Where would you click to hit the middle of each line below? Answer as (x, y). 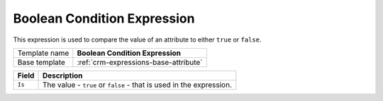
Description (62, 76)
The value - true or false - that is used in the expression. (137, 85)
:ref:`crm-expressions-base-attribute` (140, 62)
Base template (41, 62)
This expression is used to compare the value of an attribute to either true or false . (137, 40)
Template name (43, 53)
